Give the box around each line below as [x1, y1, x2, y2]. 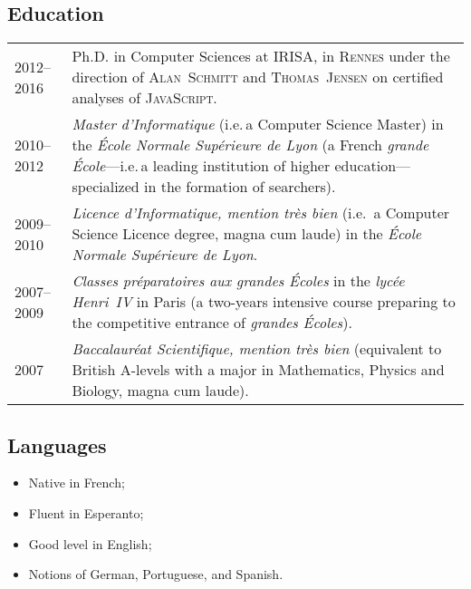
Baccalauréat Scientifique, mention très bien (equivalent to [72, 338, 442, 360]
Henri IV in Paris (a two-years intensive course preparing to [72, 291, 456, 313]
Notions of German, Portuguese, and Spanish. [28, 565, 284, 584]
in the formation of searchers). [144, 176, 336, 198]
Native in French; [28, 473, 125, 492]
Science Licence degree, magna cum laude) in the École [72, 223, 422, 245]
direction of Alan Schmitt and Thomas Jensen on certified [72, 66, 444, 88]
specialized [72, 176, 139, 198]
